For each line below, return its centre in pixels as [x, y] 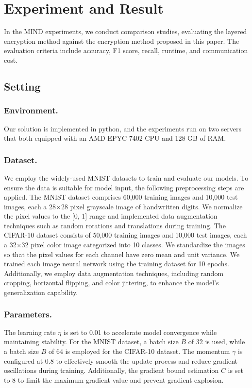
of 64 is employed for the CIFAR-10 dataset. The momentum [139, 351]
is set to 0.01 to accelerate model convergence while [140, 332]
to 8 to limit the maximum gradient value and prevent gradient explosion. [114, 379]
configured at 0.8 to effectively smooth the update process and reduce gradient [121, 360]
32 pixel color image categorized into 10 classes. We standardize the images [133, 245]
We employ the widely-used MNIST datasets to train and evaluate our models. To [126, 177]
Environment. [31, 110]
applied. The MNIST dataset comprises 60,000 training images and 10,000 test [121, 197]
